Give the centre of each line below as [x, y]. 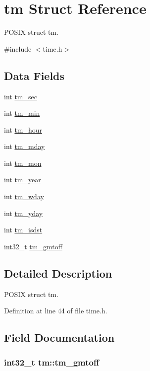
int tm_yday [24, 213]
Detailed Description [58, 273]
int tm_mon [23, 163]
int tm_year [23, 180]
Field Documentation [59, 337]
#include [18, 48]
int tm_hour [23, 129]
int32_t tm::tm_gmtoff [51, 362]
